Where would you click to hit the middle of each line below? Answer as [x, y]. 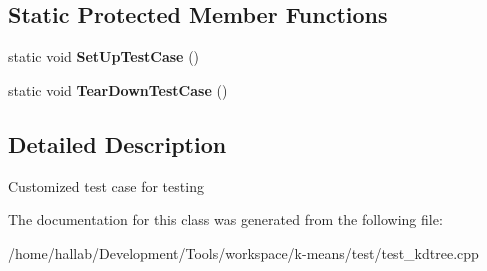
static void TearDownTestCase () [118, 89]
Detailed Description [117, 143]
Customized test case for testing [106, 185]
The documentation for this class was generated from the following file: [225, 219]
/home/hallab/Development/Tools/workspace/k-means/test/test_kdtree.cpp [243, 252]
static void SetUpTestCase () [104, 56]
